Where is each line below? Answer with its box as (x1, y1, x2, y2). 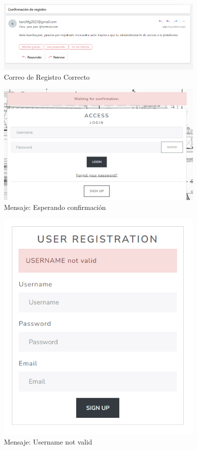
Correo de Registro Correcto (4, 71, 90, 82)
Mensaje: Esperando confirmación (4, 201, 106, 212)
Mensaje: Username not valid (4, 437, 92, 447)
